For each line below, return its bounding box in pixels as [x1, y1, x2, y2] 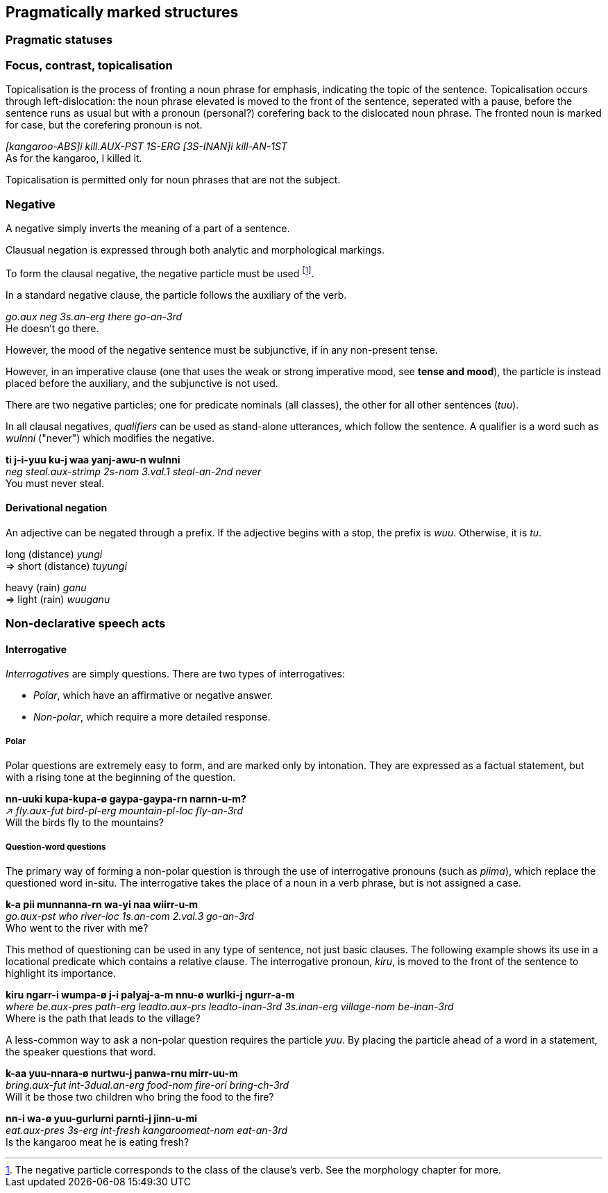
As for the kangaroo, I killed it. [6, 152, 142, 165]
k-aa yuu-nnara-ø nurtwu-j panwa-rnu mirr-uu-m [6, 1067, 238, 1079]
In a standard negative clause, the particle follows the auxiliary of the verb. [6, 288, 347, 301]
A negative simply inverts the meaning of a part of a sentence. [6, 222, 290, 234]
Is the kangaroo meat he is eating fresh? [6, 1135, 189, 1148]
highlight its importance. [6, 966, 116, 979]
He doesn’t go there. [6, 322, 99, 334]
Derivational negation [6, 502, 108, 514]
